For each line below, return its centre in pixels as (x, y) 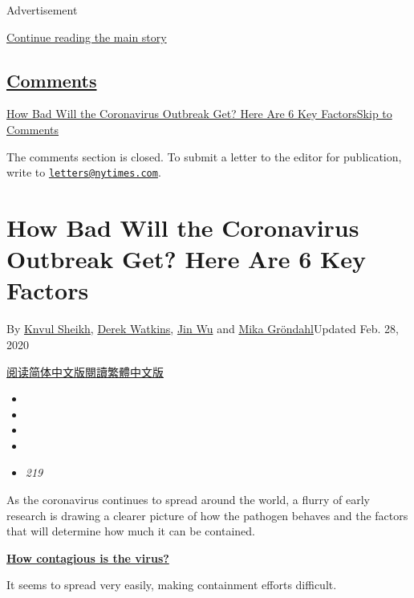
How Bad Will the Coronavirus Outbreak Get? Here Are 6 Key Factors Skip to (199, 114)
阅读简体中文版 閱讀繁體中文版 (85, 371)
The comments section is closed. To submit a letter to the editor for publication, (204, 156)
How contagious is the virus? (88, 557)
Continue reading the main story (87, 37)
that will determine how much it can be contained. (131, 531)
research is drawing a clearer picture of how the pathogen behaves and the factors (207, 515)
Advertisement (42, 10)
